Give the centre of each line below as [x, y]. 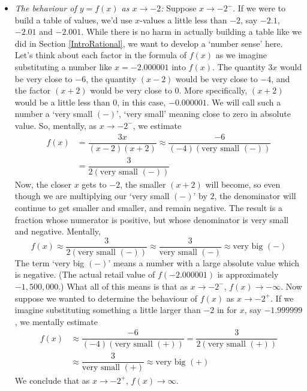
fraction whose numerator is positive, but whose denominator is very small [152, 219]
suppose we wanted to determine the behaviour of [106, 298]
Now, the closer [43, 184]
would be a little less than [62, 102]
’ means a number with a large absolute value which [204, 262]
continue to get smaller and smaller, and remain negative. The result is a [148, 207]
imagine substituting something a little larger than [108, 310]
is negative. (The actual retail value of [85, 274]
